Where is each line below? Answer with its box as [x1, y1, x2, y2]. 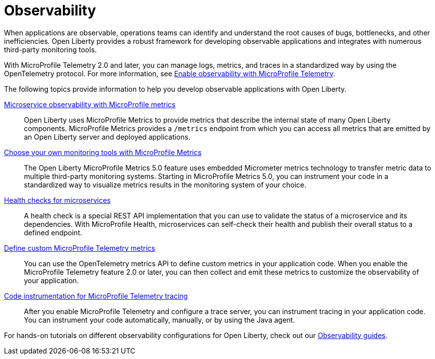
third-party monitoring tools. [4, 45, 97, 54]
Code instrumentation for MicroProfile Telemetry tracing [4, 291, 188, 300]
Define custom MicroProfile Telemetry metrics [4, 243, 155, 252]
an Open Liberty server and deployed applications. [24, 132, 191, 141]
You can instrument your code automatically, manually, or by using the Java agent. [24, 315, 295, 324]
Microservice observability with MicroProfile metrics [4, 100, 176, 109]
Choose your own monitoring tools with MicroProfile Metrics [4, 148, 202, 157]
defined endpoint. [24, 228, 82, 237]
